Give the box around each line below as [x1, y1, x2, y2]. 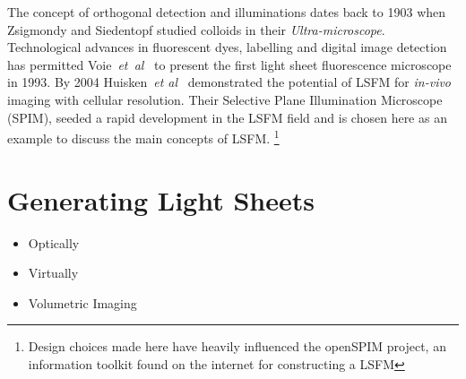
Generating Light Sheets [7, 181, 315, 218]
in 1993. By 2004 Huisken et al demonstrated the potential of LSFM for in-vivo [7, 73, 452, 91]
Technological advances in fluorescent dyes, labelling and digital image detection [7, 38, 447, 56]
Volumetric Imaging [28, 293, 137, 312]
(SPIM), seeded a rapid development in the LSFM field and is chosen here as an [7, 108, 447, 126]
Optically [28, 233, 80, 252]
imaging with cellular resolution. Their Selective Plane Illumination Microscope [7, 90, 443, 108]
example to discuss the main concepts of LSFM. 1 [7, 126, 280, 147]
